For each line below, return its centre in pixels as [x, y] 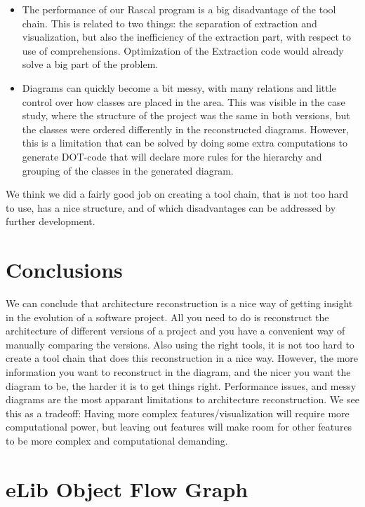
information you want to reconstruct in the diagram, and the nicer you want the [178, 372]
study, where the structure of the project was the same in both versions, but [186, 115]
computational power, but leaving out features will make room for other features [179, 427]
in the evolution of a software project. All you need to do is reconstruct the [167, 317]
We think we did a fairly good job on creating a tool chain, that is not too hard [177, 194]
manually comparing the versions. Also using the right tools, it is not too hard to [180, 344]
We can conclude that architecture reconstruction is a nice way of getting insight [179, 303]
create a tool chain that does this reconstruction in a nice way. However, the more [182, 358]
